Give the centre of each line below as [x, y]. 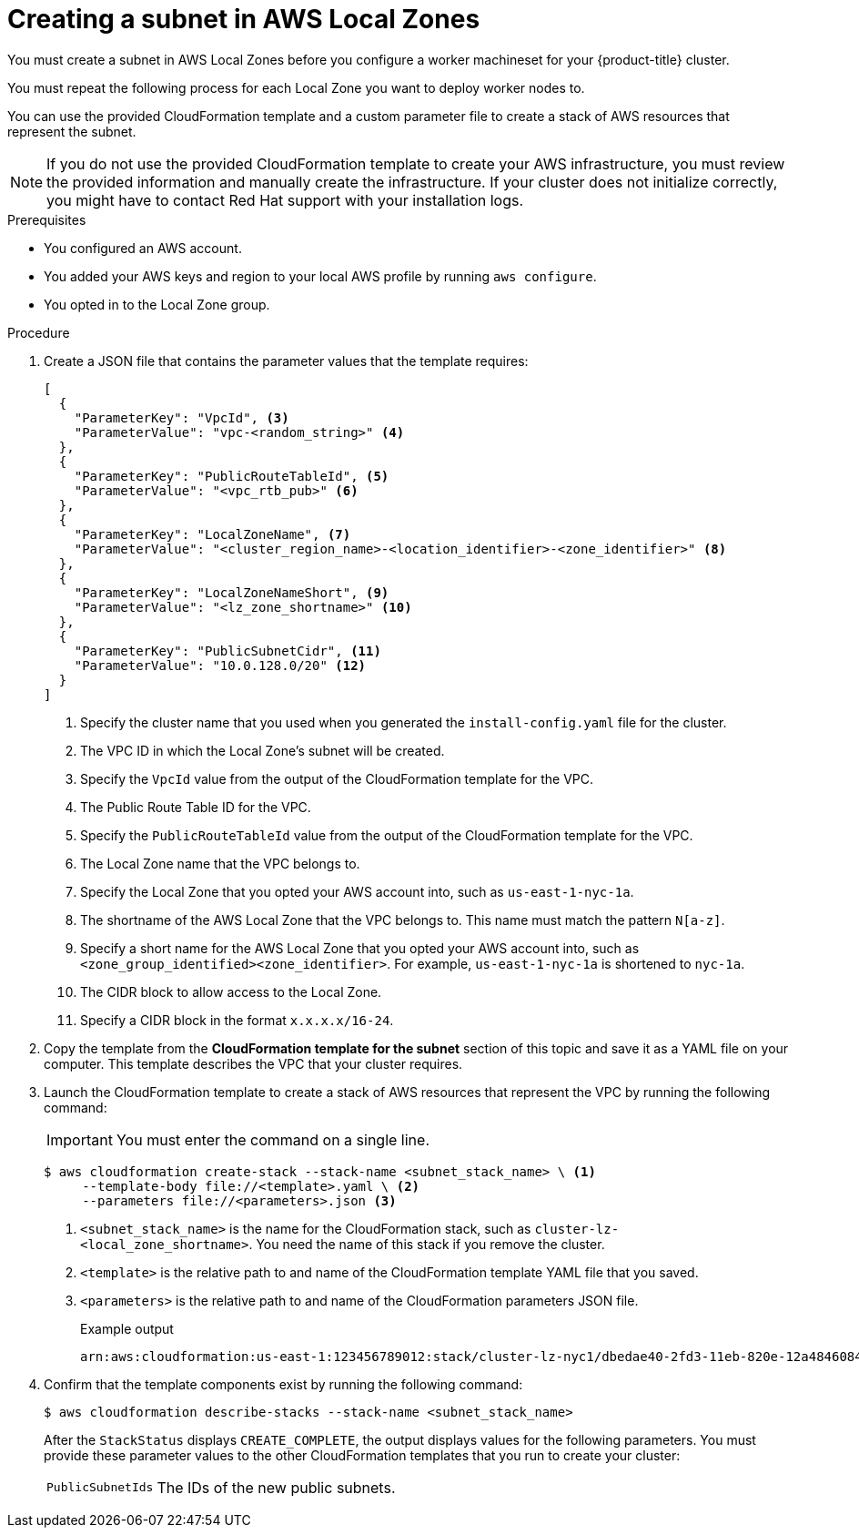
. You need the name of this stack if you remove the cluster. [427, 1244]
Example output [127, 1328]
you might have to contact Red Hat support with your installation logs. [285, 200]
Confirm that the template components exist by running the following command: [283, 1384]
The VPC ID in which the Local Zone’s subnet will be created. [263, 750]
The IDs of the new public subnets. [276, 1487]
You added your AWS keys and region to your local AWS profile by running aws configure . [320, 276]
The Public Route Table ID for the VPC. [196, 807]
